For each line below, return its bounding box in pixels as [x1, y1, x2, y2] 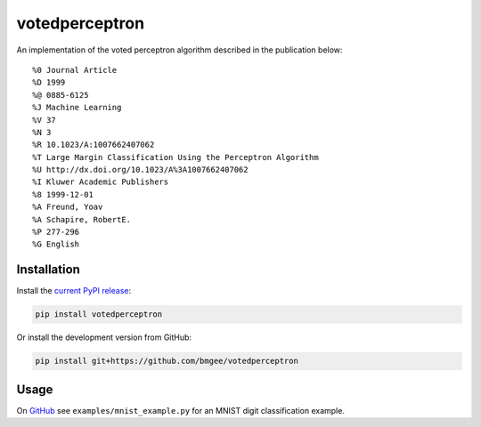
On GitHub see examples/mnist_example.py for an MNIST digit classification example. [16, 405, 345, 415]
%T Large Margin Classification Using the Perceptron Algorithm [32, 152, 320, 162]
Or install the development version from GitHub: [16, 332, 192, 342]
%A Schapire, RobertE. [32, 214, 132, 224]
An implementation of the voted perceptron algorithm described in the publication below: [16, 44, 343, 55]
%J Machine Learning [32, 102, 122, 113]
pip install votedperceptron [35, 310, 163, 319]
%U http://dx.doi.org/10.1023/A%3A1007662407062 [32, 165, 249, 175]
